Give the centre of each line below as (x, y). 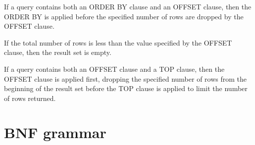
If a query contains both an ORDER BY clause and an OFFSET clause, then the (128, 6)
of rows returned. (30, 98)
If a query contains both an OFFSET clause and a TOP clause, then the (114, 69)
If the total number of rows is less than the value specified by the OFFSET (118, 42)
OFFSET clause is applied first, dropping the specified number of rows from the (126, 78)
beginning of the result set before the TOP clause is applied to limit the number (126, 88)
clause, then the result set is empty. (58, 52)
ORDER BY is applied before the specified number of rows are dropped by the (124, 16)
